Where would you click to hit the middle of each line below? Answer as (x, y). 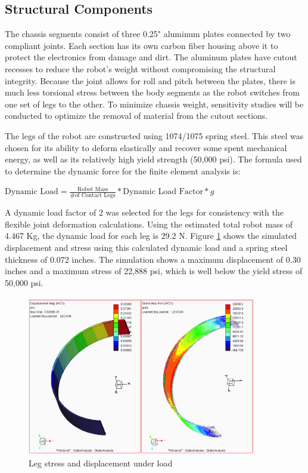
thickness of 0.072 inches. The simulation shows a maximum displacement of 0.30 (153, 259)
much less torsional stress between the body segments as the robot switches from (152, 92)
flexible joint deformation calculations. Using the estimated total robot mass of (149, 224)
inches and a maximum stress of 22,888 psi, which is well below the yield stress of (154, 271)
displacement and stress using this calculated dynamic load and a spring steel (146, 247)
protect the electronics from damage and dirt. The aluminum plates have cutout (151, 57)
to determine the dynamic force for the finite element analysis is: (123, 171)
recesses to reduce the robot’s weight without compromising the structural (140, 68)
